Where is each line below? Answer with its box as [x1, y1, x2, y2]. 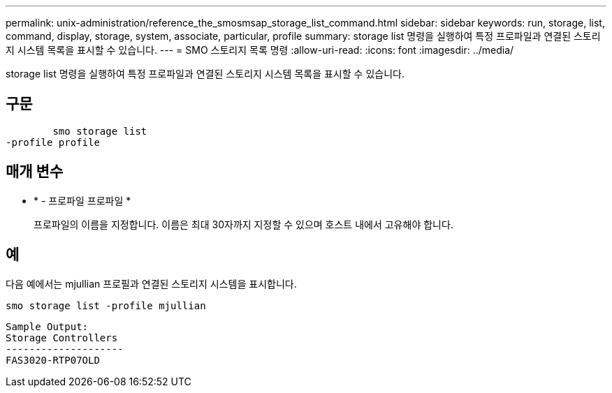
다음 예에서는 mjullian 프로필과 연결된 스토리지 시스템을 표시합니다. [6, 277, 297, 290]
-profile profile [6, 136, 100, 148]
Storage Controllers [6, 332, 118, 343]
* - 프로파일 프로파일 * [34, 194, 131, 207]
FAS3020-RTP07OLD [6, 354, 100, 366]
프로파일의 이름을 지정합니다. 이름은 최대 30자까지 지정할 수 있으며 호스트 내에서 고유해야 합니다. [34, 218, 453, 230]
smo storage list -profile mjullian [6, 299, 206, 311]
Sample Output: [6, 320, 89, 332]
